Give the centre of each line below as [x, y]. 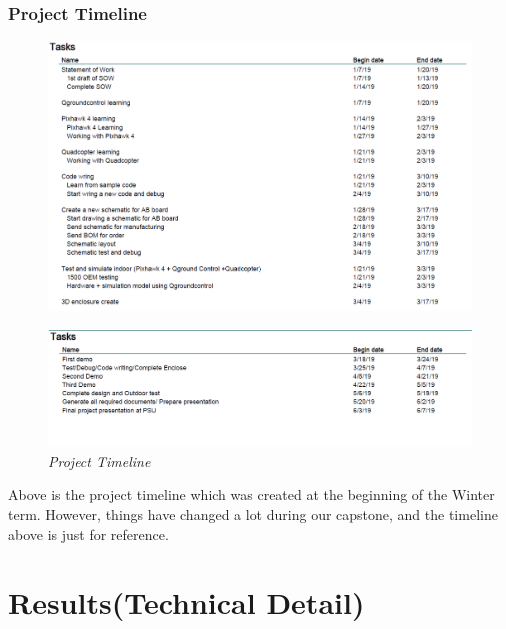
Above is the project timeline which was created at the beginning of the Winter [251, 494]
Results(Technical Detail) [186, 602]
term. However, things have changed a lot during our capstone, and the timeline [253, 513]
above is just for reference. [88, 533]
